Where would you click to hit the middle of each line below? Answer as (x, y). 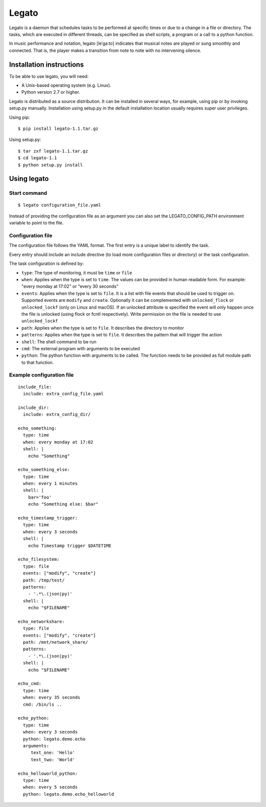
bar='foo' (40, 497)
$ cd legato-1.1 (37, 158)
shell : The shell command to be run (59, 342)
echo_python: (33, 718)
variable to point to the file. (36, 223)
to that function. (38, 362)
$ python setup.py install (50, 165)
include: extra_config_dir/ (57, 415)
